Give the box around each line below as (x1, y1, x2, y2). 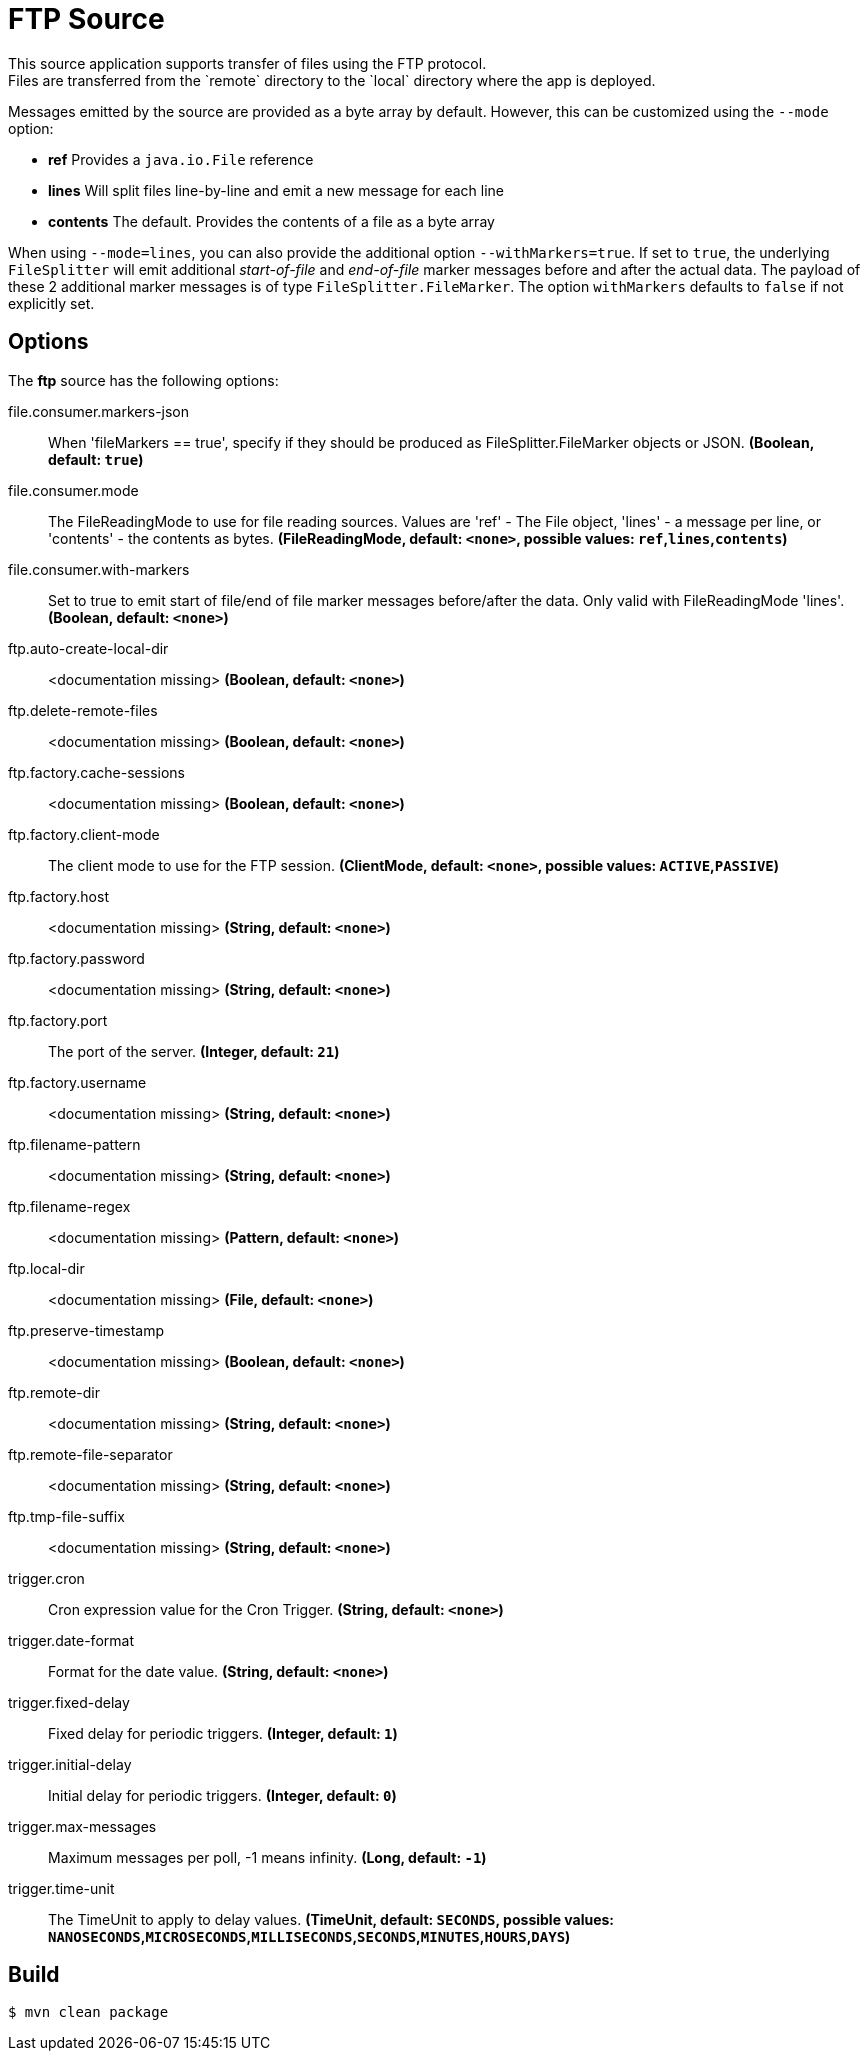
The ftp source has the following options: (8, 371, 279, 389)
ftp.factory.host (8, 887, 109, 905)
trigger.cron (8, 1569, 85, 1587)
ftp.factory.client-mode (8, 825, 160, 843)
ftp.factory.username (8, 1073, 147, 1091)
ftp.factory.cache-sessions (8, 763, 185, 781)
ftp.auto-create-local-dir (8, 639, 169, 657)
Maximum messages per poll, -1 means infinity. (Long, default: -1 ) (48, 1848, 487, 1866)
